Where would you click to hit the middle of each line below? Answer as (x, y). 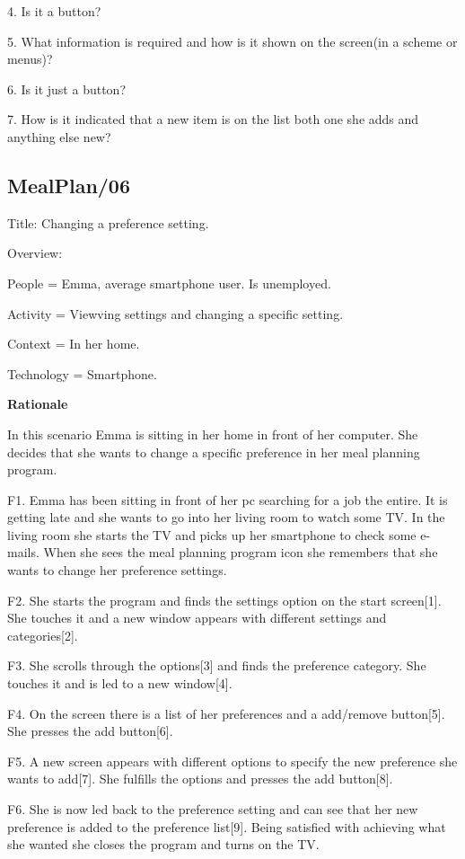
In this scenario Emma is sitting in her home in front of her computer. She (213, 434)
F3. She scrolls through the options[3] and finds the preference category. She (217, 665)
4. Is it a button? (54, 11)
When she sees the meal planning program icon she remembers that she (241, 552)
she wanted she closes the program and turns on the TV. (163, 844)
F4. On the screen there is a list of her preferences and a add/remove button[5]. (226, 713)
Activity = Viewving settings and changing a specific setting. (175, 313)
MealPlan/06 (69, 185)
